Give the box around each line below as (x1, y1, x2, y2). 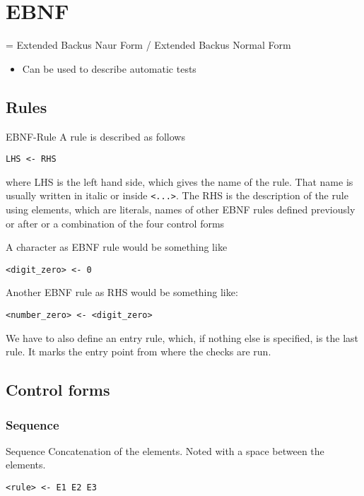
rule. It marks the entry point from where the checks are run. (6, 344, 271, 359)
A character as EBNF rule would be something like (6, 240, 228, 254)
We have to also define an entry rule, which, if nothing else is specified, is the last (6, 330, 359, 345)
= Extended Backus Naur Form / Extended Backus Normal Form (6, 37, 291, 52)
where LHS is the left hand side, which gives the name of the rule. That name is (6, 174, 353, 189)
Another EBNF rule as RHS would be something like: (6, 285, 238, 300)
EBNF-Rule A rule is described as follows (6, 129, 185, 143)
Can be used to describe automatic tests (22, 61, 196, 76)
